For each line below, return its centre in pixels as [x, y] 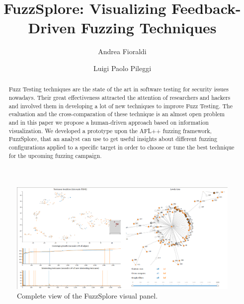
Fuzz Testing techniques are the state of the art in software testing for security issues [119, 89]
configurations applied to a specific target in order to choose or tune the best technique [122, 147]
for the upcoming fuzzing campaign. [55, 155]
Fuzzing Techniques [149, 28]
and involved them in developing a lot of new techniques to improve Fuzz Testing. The [121, 106]
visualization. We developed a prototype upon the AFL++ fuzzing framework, [110, 130]
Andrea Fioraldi [122, 51]
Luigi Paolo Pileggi [122, 68]
